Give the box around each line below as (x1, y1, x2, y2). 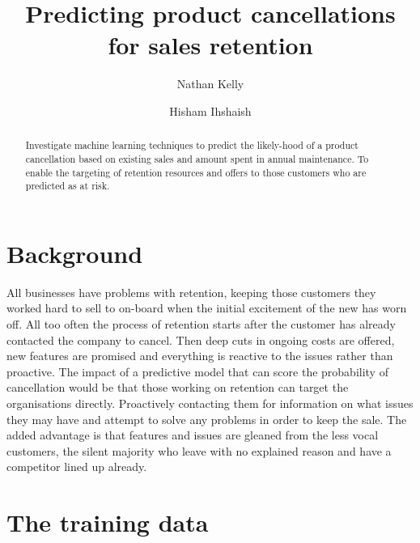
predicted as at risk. (25, 179, 110, 193)
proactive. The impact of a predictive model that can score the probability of (6, 363, 388, 380)
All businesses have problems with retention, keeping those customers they (6, 283, 376, 300)
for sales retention (108, 28, 313, 62)
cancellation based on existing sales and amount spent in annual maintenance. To (25, 151, 369, 165)
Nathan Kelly (176, 75, 244, 92)
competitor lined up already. (6, 458, 147, 475)
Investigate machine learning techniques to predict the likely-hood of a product (25, 138, 358, 152)
